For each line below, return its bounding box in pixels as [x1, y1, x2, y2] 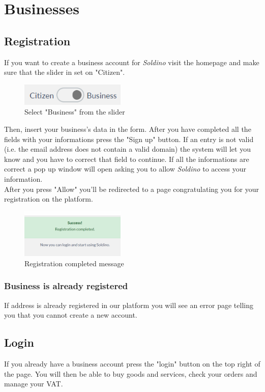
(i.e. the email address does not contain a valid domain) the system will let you [4, 144, 251, 154]
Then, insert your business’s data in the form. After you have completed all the [4, 123, 251, 134]
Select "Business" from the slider [24, 106, 125, 117]
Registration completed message [24, 258, 124, 268]
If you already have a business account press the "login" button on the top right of [4, 358, 260, 369]
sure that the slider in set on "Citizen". [4, 67, 125, 77]
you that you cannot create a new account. [4, 310, 137, 320]
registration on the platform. [4, 193, 93, 204]
